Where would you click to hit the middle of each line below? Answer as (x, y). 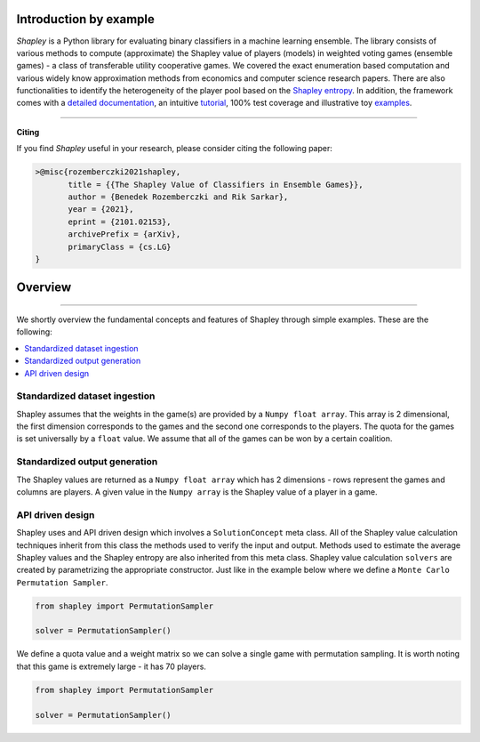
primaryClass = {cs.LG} (120, 246)
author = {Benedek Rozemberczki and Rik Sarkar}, (178, 197)
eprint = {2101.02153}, (120, 222)
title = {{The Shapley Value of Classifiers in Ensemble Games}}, (216, 184)
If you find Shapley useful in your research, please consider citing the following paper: (175, 149)
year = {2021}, (101, 210)
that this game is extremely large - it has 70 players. (111, 666)
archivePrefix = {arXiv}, (124, 234)
